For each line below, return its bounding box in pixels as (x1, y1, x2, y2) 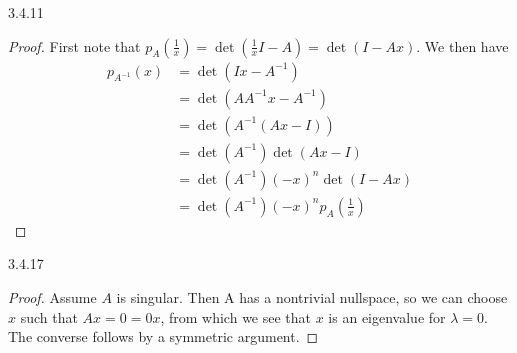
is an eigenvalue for (328, 306, 446, 327)
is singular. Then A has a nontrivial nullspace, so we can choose (116, 286, 508, 307)
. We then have (416, 35, 509, 56)
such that (20, 306, 78, 327)
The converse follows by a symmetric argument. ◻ (8, 326, 319, 347)
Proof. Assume (8, 286, 97, 307)
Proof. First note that (8, 35, 141, 56)
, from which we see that (160, 306, 312, 327)
